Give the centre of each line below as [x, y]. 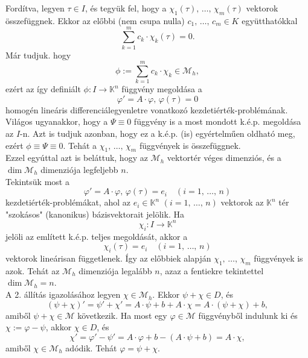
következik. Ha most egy [122, 315]
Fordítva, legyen [35, 8]
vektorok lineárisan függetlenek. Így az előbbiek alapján [108, 258]
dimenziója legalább [115, 270]
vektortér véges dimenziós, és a [224, 158]
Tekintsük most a [37, 181]
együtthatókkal [270, 20]
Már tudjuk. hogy [38, 55]
